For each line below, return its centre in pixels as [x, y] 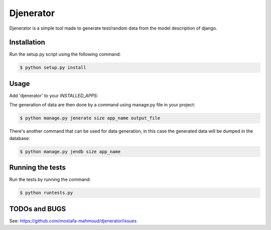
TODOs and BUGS [38, 209]
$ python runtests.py [46, 193]
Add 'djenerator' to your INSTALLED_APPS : [54, 95]
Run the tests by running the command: [50, 180]
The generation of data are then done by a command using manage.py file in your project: [102, 105]
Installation [27, 42]
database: [20, 138]
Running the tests [38, 167]
